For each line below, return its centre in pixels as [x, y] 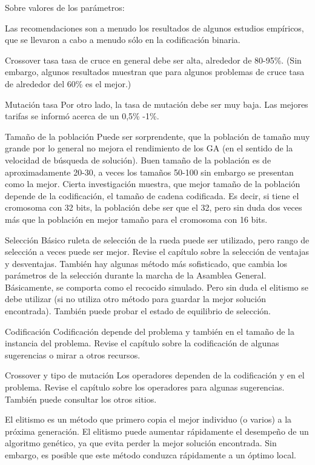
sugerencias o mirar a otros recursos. [73, 355]
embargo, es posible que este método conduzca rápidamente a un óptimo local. [151, 455]
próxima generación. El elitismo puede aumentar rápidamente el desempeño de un [157, 431]
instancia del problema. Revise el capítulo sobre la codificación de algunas [142, 343]
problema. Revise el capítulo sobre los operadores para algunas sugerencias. [145, 387]
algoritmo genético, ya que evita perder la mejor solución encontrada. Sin [141, 443]
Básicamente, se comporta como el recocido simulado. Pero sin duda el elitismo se [157, 287]
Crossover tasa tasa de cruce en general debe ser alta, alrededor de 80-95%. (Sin [153, 60]
